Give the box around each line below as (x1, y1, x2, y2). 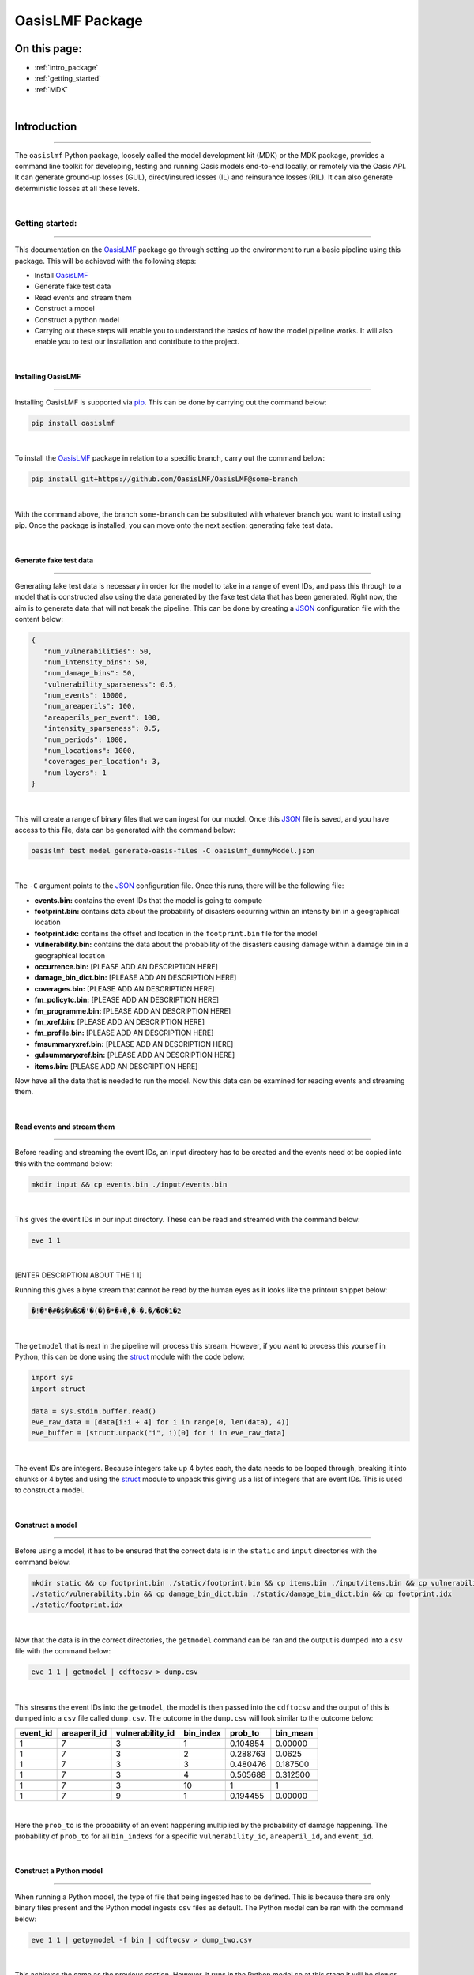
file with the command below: (14, 1646, 111, 1656)
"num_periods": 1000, (43, 735, 128, 744)
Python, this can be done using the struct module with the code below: (14, 1352, 245, 1362)
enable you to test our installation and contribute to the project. (34, 337, 240, 347)
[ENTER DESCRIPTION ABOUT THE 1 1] (14, 1270, 142, 1280)
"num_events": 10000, (43, 691, 128, 700)
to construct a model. (14, 1485, 85, 1495)
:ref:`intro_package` (34, 63, 99, 73)
